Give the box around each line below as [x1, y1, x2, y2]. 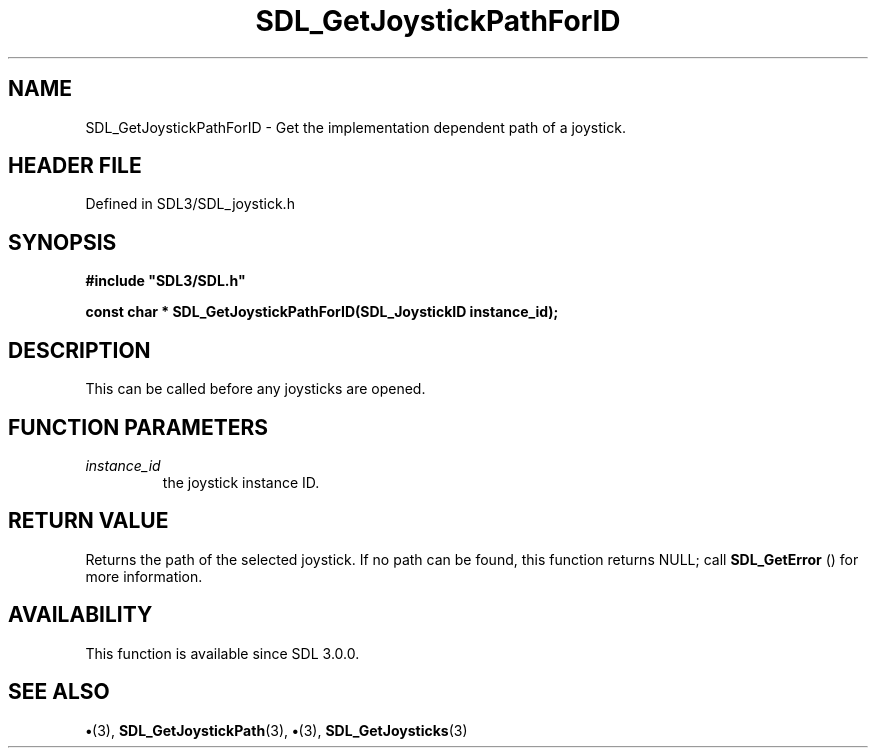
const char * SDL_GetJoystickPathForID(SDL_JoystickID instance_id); [85, 303, 559, 321]
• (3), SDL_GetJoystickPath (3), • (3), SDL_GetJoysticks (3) [85, 721, 468, 739]
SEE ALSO [8, 679, 110, 705]
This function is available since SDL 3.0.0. [85, 644, 360, 662]
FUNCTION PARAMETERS [8, 414, 268, 440]
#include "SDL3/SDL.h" [85, 272, 246, 290]
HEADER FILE [8, 153, 142, 179]
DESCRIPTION [8, 337, 151, 363]
